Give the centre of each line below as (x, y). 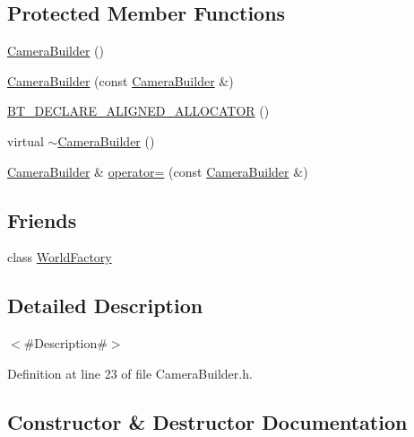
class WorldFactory (60, 257)
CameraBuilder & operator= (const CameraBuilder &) (158, 171)
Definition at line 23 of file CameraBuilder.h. (130, 373)
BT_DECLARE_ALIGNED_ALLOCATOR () (138, 111)
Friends (42, 219)
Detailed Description (105, 306)
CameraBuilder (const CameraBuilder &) (121, 80)
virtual (26, 140)
